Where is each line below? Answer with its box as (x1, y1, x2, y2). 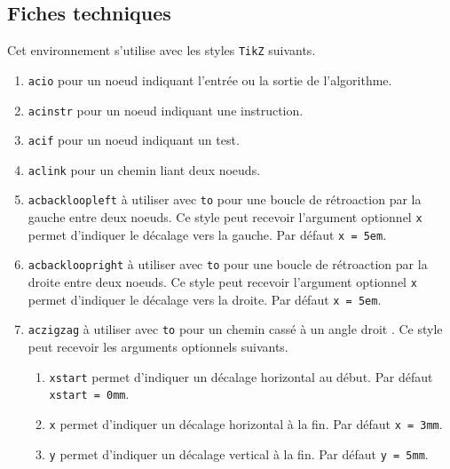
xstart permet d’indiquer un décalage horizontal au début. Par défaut (49, 367, 433, 386)
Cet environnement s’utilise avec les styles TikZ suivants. (7, 41, 316, 60)
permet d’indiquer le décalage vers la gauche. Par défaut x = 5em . (28, 225, 387, 243)
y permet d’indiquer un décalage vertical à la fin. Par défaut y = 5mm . (49, 444, 429, 463)
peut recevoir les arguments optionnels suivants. (28, 338, 288, 356)
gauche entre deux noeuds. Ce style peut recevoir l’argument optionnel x (28, 208, 422, 227)
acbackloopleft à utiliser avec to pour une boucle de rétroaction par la (28, 190, 422, 209)
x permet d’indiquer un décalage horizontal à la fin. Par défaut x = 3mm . (49, 414, 443, 433)
